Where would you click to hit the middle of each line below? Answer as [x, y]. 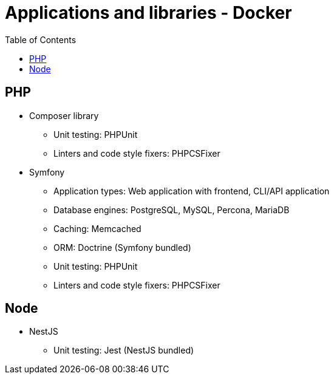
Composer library [64, 115]
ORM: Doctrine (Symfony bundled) [122, 247]
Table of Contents [41, 39]
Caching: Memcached [97, 228]
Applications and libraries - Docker [148, 13]
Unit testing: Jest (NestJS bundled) [124, 350]
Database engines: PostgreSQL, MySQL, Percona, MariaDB [172, 210]
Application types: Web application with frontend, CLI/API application [192, 191]
